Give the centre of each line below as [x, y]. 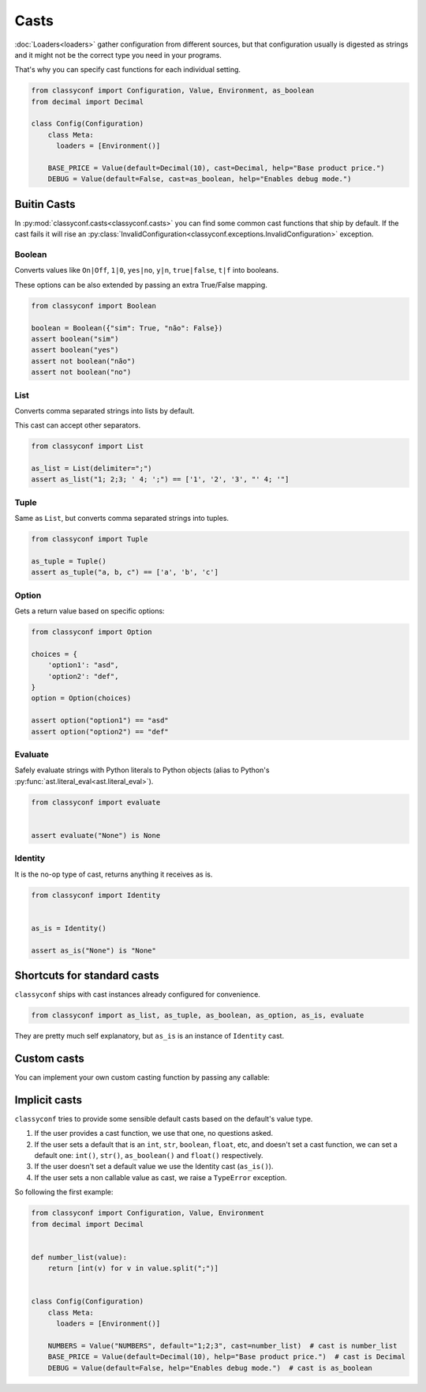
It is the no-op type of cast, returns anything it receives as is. [114, 874]
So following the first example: [64, 1192]
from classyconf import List [88, 446]
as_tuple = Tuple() [69, 561]
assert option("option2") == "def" [100, 732]
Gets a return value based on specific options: [90, 611]
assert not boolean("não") [83, 361]
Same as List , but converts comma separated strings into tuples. [121, 519]
